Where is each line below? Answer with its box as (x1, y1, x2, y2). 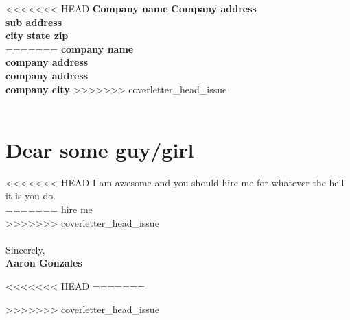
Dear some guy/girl (5, 135, 194, 163)
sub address (5, 14, 62, 29)
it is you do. (5, 188, 56, 203)
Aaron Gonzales (5, 256, 82, 270)
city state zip (5, 28, 69, 42)
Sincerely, (5, 242, 45, 256)
